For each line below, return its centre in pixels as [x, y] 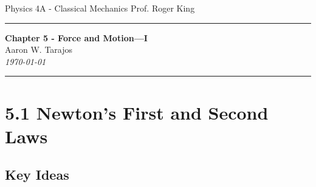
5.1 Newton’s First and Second [137, 112]
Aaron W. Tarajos [39, 49]
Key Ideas [37, 175]
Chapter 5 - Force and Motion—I [76, 37]
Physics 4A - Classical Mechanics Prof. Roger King [100, 8]
